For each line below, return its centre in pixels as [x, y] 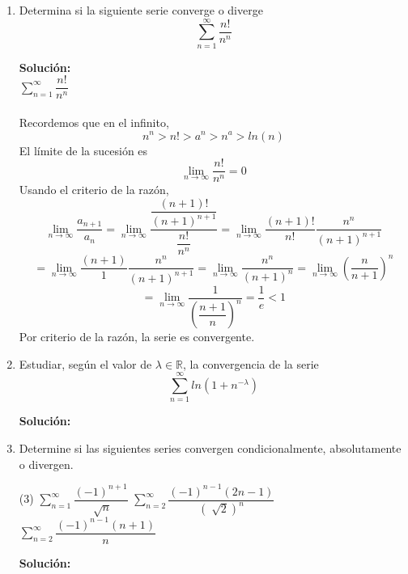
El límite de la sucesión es [83, 150]
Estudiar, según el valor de [85, 363]
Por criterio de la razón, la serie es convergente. [137, 336]
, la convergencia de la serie [251, 363]
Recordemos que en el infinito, [94, 122]
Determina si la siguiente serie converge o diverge [141, 10]
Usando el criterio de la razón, [94, 190]
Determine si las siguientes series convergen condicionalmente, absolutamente [210, 447]
